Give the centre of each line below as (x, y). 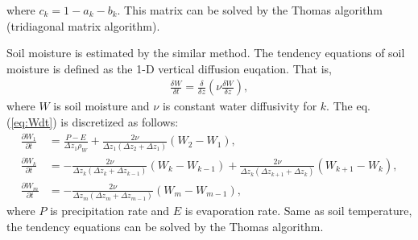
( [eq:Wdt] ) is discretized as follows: (93, 122)
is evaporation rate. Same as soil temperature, (298, 211)
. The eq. (348, 106)
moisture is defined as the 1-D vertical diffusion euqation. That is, (169, 68)
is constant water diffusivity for (240, 106)
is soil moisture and (101, 106)
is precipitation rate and (110, 211)
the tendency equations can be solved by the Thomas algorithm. (165, 226)
